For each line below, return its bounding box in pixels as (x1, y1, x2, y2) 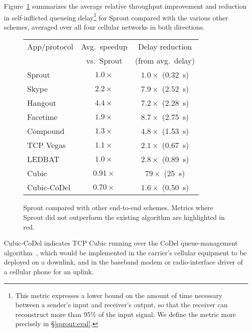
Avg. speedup (81, 41, 127, 52)
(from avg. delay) (135, 55, 195, 66)
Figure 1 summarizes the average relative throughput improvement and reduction (4, 1, 247, 11)
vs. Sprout (86, 55, 123, 66)
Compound (27, 125, 64, 137)
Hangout (27, 97, 57, 109)
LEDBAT (27, 153, 60, 165)
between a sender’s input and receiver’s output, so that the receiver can (15, 299, 228, 310)
